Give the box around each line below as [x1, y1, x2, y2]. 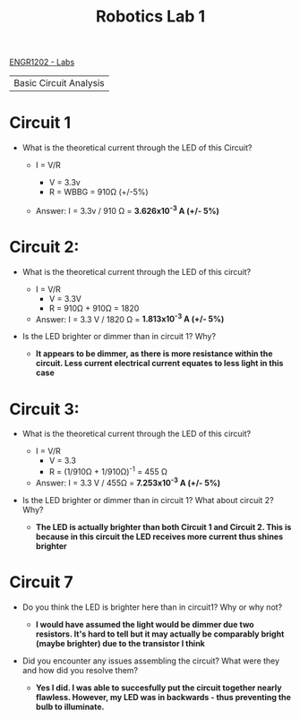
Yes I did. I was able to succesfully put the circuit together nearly [35, 682, 282, 693]
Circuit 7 [9, 571, 73, 592]
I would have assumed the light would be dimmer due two [35, 619, 254, 629]
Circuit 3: [9, 398, 80, 419]
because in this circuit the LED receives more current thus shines [35, 531, 284, 542]
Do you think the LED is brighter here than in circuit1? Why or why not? [21, 602, 283, 612]
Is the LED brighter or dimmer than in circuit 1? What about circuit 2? [21, 494, 275, 505]
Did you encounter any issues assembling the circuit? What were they [21, 655, 280, 666]
